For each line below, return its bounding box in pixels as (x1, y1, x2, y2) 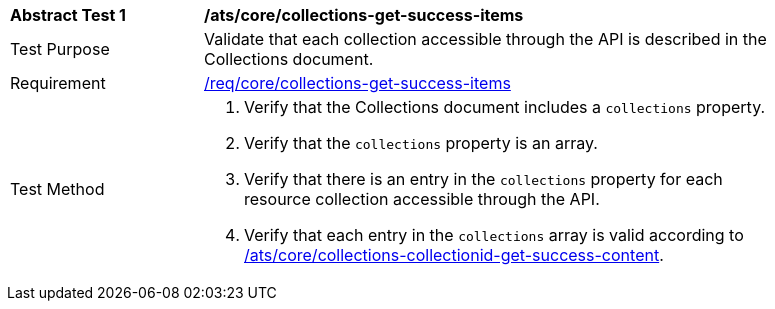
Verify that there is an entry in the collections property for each (244, 169, 723, 189)
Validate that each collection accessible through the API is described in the (204, 29, 767, 49)
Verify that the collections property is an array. (244, 133, 598, 153)
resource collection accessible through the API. (244, 189, 600, 209)
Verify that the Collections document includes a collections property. (244, 97, 766, 117)
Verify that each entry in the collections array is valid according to (244, 225, 744, 245)
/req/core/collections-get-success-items (204, 73, 511, 93)
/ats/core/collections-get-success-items (204, 5, 524, 25)
